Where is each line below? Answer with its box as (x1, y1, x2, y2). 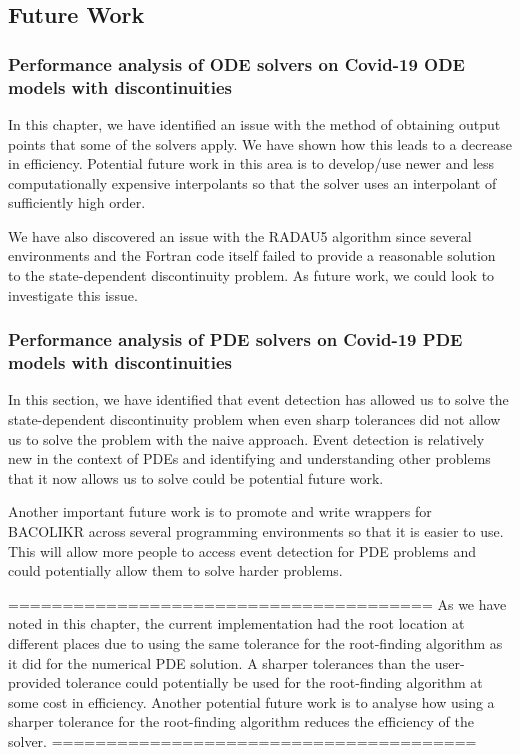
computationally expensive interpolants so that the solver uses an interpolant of (8, 172, 497, 193)
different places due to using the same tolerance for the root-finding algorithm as (8, 632, 503, 653)
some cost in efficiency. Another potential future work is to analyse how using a (8, 691, 495, 712)
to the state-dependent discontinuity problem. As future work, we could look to (8, 265, 495, 286)
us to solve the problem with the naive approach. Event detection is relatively (8, 428, 485, 449)
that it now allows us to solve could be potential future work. (8, 467, 384, 488)
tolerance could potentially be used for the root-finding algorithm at (65, 672, 483, 693)
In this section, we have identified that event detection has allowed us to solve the (8, 389, 509, 410)
